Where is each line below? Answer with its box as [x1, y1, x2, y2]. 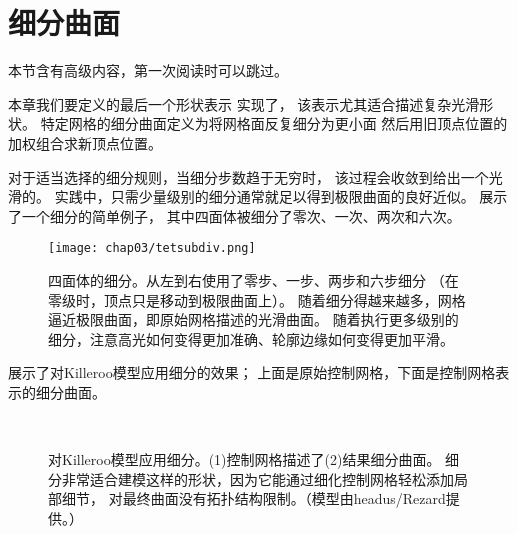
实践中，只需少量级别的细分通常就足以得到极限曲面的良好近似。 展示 [54, 186, 508, 207]
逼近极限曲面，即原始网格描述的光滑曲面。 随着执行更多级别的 [48, 309, 459, 330]
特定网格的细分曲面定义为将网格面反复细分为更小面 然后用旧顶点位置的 [40, 113, 508, 134]
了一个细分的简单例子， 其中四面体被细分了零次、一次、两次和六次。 [8, 205, 461, 226]
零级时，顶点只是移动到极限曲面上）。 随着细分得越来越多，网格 [48, 289, 466, 310]
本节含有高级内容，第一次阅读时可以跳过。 [8, 60, 288, 81]
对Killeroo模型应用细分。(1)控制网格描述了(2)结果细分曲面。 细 [48, 449, 460, 470]
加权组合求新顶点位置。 [8, 132, 162, 153]
